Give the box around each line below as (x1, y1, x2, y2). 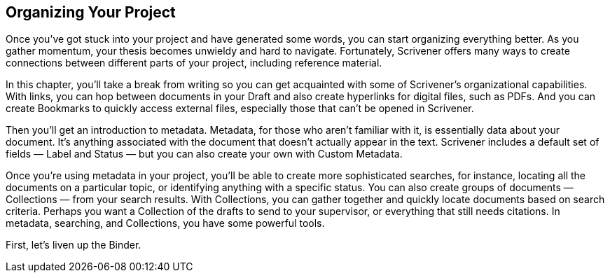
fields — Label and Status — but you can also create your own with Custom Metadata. (6, 148, 403, 160)
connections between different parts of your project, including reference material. (6, 57, 382, 69)
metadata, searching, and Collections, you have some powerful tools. (6, 217, 325, 230)
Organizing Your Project (6, 4, 176, 21)
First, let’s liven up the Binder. (6, 239, 141, 251)
